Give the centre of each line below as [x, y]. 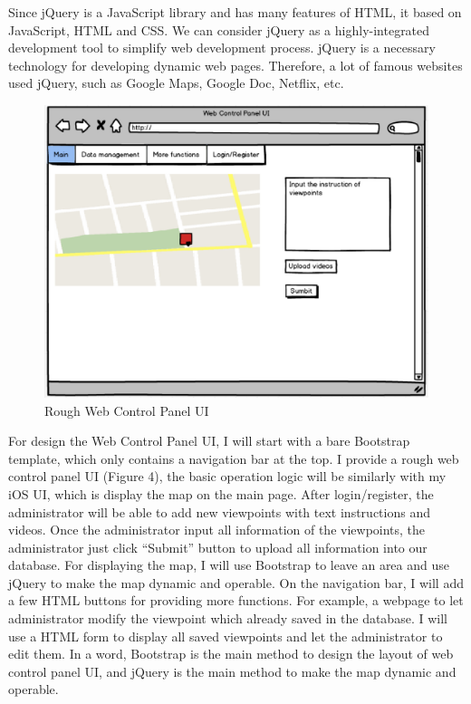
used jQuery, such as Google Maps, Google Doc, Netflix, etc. [176, 83]
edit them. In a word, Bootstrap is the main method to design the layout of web [231, 654]
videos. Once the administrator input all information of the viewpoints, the [217, 530]
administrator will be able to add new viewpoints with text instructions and [219, 511]
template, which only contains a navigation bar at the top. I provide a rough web [234, 458]
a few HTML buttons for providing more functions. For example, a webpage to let [236, 600]
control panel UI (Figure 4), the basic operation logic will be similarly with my [227, 476]
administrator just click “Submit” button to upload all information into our [218, 547]
